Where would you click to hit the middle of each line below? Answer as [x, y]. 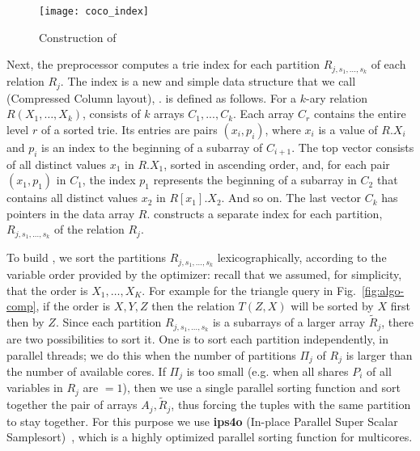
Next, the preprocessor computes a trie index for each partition [163, 64]
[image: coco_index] [94, 11]
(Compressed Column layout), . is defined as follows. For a [152, 97]
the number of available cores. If [86, 371]
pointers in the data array [71, 213]
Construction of [78, 37]
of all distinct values [57, 164]
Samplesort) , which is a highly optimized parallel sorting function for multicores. [210, 437]
